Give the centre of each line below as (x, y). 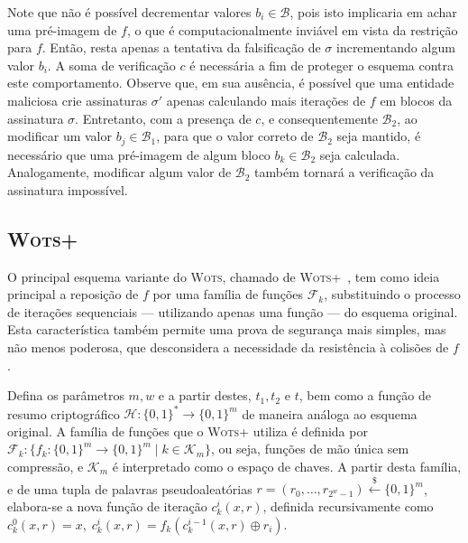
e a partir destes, (205, 395)
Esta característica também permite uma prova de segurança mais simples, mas (227, 329)
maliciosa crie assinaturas (78, 100)
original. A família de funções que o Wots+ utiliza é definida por (188, 431)
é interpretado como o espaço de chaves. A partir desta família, (287, 467)
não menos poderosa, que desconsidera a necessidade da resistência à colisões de (228, 346)
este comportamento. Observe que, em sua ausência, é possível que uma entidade (231, 83)
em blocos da (416, 100)
